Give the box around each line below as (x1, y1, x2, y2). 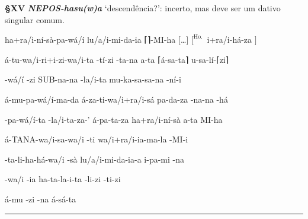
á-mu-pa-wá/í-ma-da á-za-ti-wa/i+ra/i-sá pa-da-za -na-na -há (5, 93, 228, 105)
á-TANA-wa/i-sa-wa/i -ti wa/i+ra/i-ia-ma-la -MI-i (5, 133, 188, 145)
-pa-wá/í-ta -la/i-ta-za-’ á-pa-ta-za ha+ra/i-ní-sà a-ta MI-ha (5, 113, 223, 125)
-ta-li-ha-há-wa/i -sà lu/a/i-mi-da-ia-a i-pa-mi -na (5, 153, 184, 165)
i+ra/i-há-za (207, 33, 252, 46)
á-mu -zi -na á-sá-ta (5, 192, 76, 205)
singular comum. (5, 13, 65, 26)
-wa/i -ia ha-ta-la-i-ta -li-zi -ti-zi (5, 173, 121, 185)
